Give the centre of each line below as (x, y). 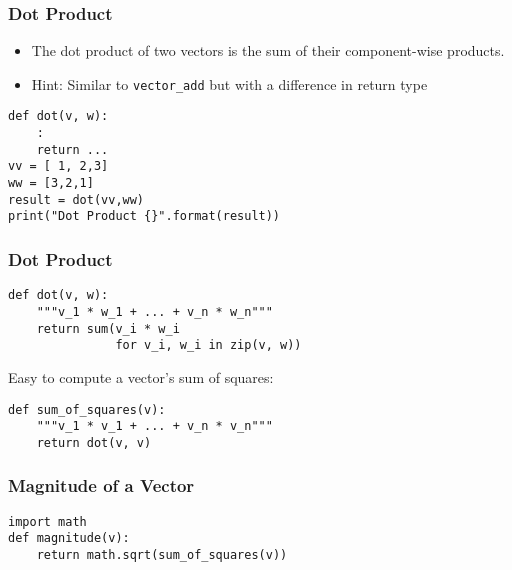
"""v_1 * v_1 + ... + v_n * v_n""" (154, 426)
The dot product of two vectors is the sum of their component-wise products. (268, 50)
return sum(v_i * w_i (108, 328)
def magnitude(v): (69, 538)
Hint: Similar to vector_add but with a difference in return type (229, 83)
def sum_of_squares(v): (87, 409)
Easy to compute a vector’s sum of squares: (141, 376)
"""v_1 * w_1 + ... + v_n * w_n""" (154, 311)
